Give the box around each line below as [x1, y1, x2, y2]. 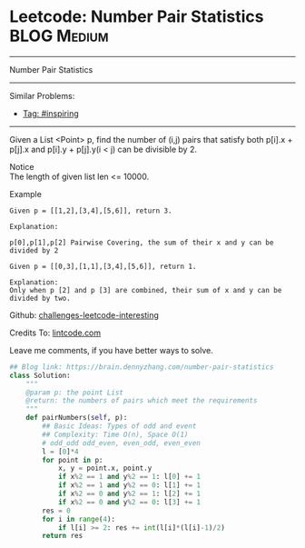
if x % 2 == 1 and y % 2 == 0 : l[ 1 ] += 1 [57, 481, 202, 490]
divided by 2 [9, 245, 59, 255]
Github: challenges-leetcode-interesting [9, 309, 159, 320]
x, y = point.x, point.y [57, 463, 152, 473]
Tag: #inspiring [22, 107, 79, 119]
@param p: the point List [25, 388, 124, 397]
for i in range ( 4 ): [42, 514, 116, 523]
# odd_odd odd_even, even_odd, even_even [42, 438, 202, 447]
